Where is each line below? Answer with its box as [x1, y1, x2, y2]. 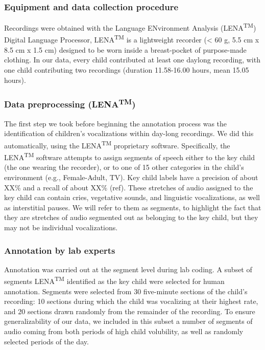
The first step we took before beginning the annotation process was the [4, 118, 227, 128]
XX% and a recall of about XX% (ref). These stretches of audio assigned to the [4, 182, 253, 192]
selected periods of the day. [4, 336, 89, 346]
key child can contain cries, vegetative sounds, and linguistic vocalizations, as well [4, 192, 260, 203]
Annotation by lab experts [4, 244, 115, 256]
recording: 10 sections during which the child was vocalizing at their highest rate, [4, 296, 258, 307]
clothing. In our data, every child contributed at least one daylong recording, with [4, 54, 260, 65]
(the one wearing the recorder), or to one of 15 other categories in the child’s [4, 162, 244, 172]
